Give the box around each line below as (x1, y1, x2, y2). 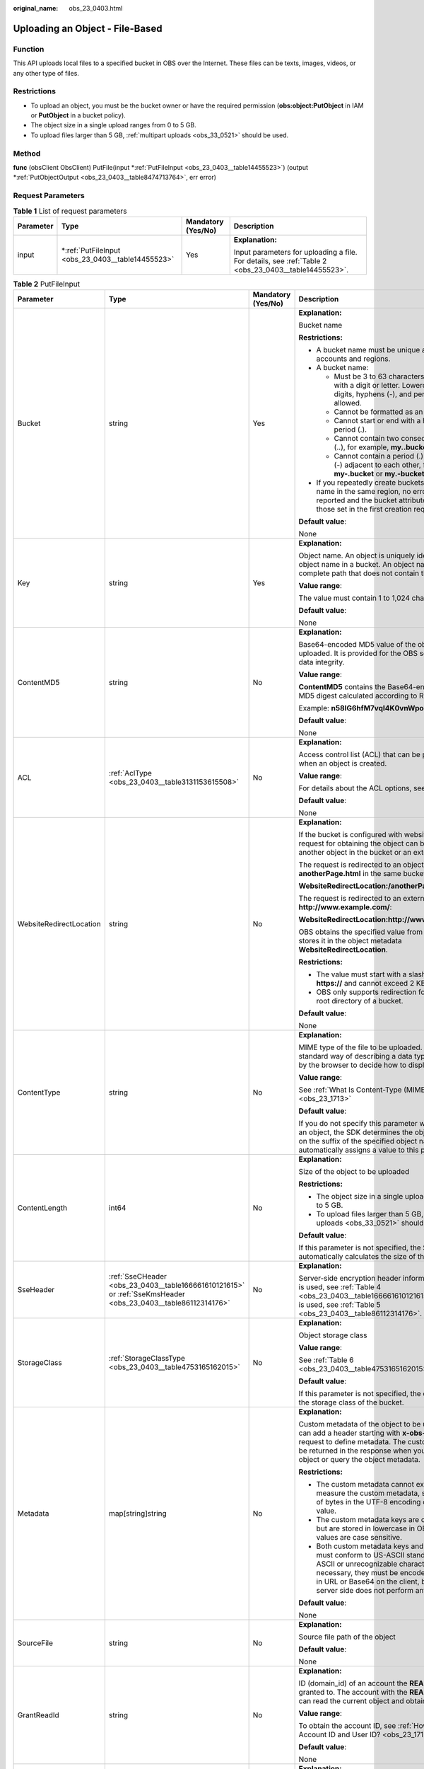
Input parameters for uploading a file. (233, 247, 358, 257)
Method (13, 149, 41, 159)
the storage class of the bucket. (298, 1398, 404, 1407)
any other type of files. (13, 69, 79, 77)
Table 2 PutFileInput (13, 280, 81, 289)
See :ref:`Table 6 (298, 1355, 354, 1365)
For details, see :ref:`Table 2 (233, 255, 327, 265)
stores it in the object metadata (298, 936, 402, 946)
